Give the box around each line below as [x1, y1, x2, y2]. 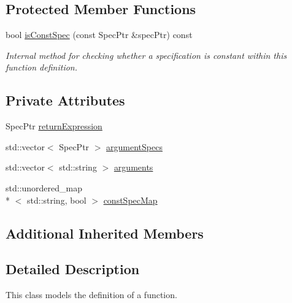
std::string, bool [26, 193, 86, 206]
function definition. [6, 61, 77, 74]
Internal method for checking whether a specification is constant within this [6, 48, 287, 61]
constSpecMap [103, 193, 158, 206]
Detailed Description [6, 259, 140, 278]
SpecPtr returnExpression [6, 120, 102, 132]
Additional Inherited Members [6, 223, 204, 242]
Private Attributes [6, 91, 125, 110]
